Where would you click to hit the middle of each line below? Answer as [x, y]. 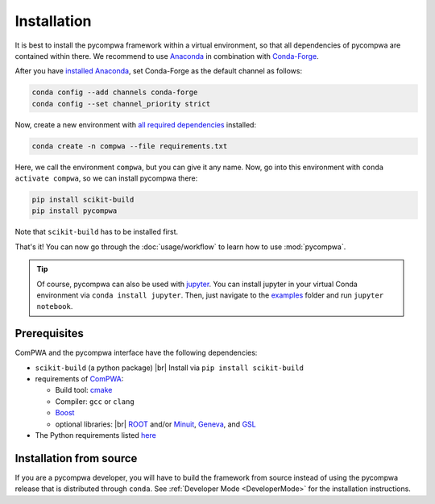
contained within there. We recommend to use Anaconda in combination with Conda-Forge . [167, 56]
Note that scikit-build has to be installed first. [97, 232]
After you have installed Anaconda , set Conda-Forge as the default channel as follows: [158, 71]
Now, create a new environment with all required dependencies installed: [136, 124]
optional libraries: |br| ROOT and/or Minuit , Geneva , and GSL [156, 424]
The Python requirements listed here [95, 435]
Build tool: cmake [84, 390]
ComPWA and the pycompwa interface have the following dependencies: [136, 353]
